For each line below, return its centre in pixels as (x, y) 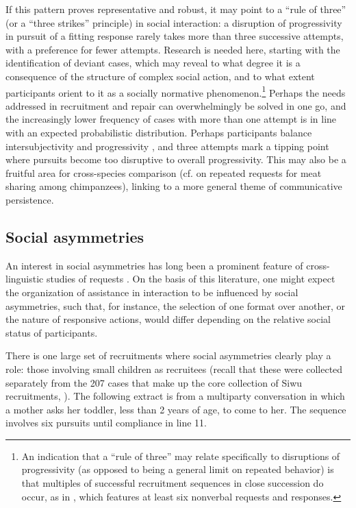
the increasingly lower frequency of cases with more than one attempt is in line (171, 119)
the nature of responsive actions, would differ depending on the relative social (168, 319)
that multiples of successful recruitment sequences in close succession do (173, 483)
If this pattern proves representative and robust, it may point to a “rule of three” (176, 9)
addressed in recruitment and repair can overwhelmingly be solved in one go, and (176, 105)
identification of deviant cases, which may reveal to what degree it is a (153, 63)
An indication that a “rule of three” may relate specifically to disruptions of (181, 456)
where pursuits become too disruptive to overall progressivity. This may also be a (176, 159)
